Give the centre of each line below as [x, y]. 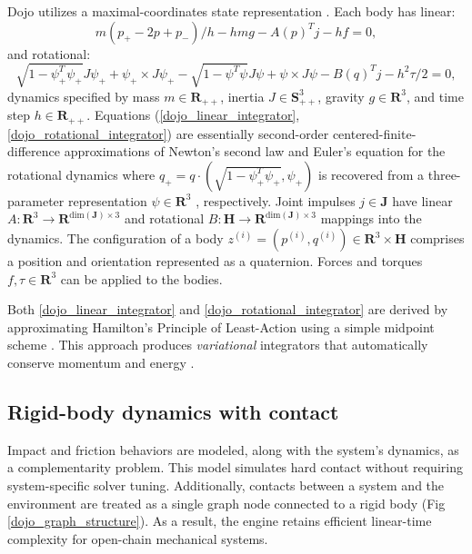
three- [444, 174]
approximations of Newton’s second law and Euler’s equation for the [255, 151]
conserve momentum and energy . [101, 362]
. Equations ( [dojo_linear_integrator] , [193, 115]
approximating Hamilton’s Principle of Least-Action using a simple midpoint [221, 326]
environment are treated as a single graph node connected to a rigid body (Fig [226, 503]
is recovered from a [371, 174]
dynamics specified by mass [84, 96]
